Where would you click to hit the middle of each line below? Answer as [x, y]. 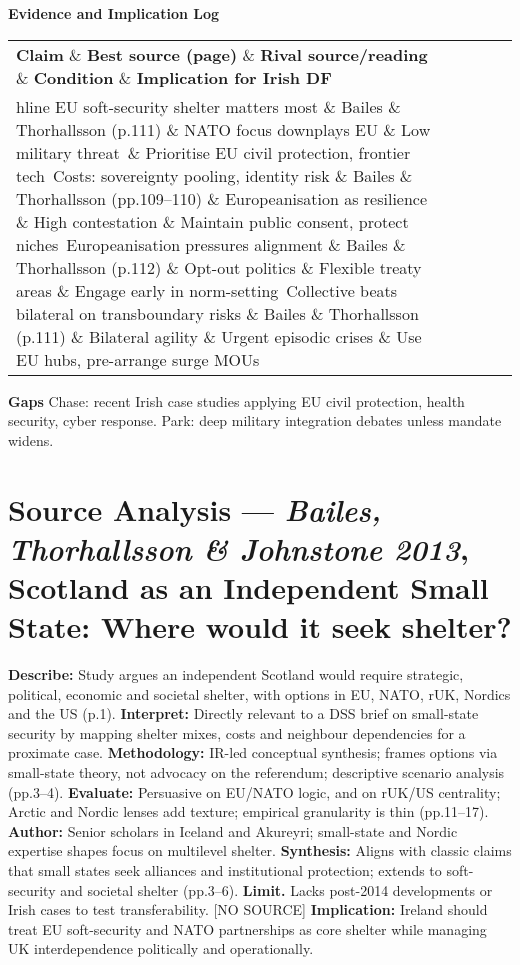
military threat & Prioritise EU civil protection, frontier [213, 152]
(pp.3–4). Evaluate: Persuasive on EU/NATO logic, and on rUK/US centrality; [254, 791]
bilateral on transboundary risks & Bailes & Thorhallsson [217, 313]
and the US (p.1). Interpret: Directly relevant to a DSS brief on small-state [243, 713]
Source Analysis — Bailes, [194, 509]
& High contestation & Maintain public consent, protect [212, 221]
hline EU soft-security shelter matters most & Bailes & [208, 106]
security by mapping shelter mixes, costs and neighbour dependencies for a [237, 732]
